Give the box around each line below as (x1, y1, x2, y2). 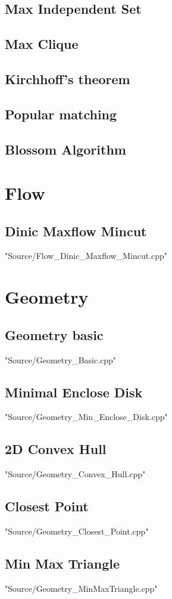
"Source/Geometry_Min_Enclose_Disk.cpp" (5, 410, 168, 423)
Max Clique (5, 35, 79, 53)
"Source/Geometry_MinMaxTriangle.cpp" (5, 582, 158, 594)
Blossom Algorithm (5, 140, 126, 158)
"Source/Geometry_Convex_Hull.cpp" (5, 468, 146, 480)
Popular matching (5, 104, 117, 123)
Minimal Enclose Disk (5, 382, 143, 401)
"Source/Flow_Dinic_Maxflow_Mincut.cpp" (5, 249, 168, 262)
